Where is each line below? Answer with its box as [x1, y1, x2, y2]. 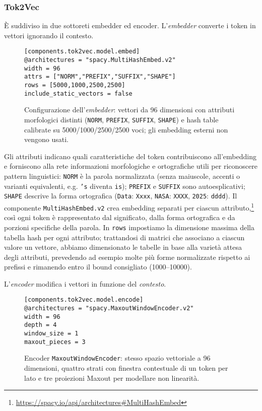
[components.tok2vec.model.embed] [24, 48, 140, 55]
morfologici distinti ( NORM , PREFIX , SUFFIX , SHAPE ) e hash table [24, 114, 219, 124]
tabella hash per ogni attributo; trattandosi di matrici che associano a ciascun [4, 232, 245, 242]
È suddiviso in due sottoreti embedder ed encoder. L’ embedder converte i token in [4, 20, 256, 31]
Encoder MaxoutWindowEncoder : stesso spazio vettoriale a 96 [24, 353, 211, 363]
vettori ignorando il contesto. [4, 30, 94, 40]
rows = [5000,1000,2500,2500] [24, 82, 125, 89]
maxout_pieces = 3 [24, 338, 86, 346]
